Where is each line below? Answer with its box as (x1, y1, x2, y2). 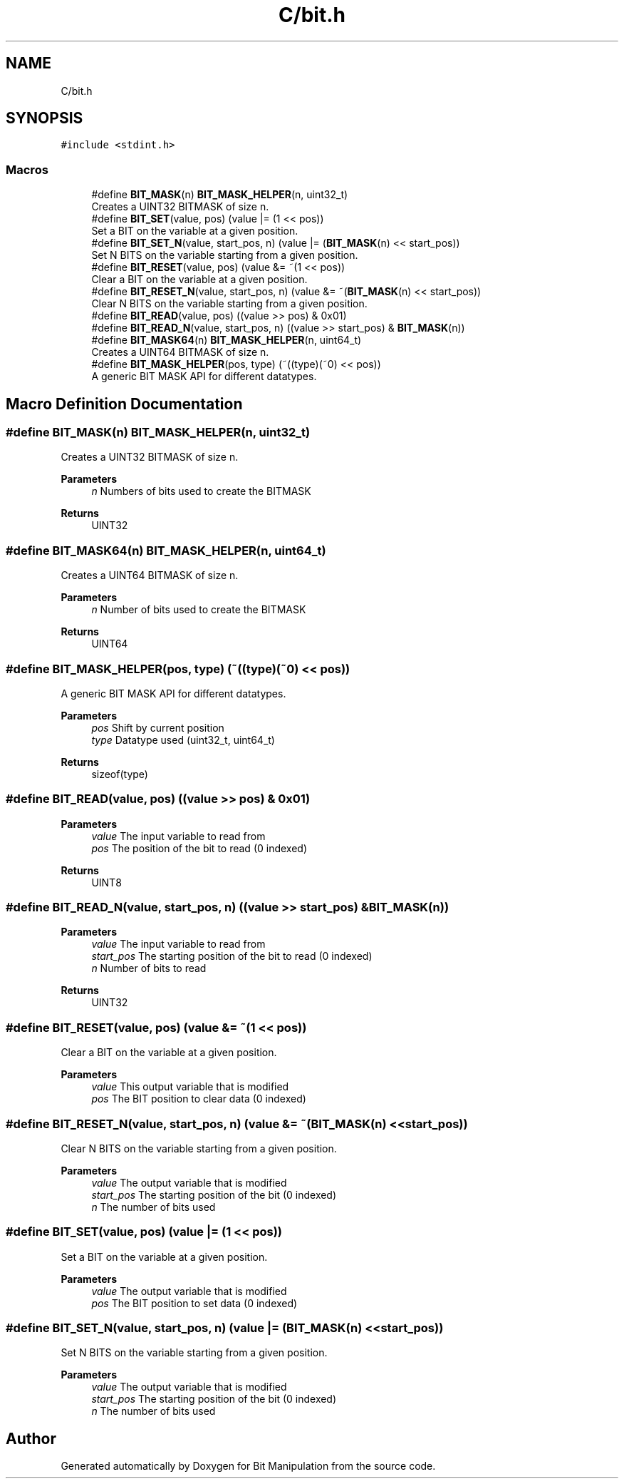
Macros (6, 162, 48, 177)
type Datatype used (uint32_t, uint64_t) (91, 733, 275, 746)
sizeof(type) (91, 767, 148, 780)
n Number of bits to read (91, 962, 207, 975)
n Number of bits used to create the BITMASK (91, 603, 306, 616)
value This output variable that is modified (91, 1080, 289, 1093)
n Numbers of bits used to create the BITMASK (91, 485, 311, 498)
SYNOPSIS (6, 109, 83, 128)
